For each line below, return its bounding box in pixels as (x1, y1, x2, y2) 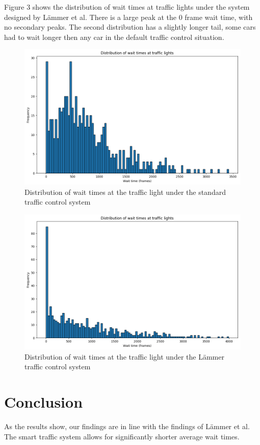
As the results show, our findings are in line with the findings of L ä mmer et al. (4, 421, 250, 432)
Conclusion (4, 391, 83, 412)
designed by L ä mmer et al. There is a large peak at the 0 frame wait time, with (4, 11, 253, 22)
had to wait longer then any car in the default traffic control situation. (4, 31, 224, 42)
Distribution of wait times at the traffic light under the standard (24, 186, 226, 197)
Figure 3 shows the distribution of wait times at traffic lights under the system (4, 2, 250, 12)
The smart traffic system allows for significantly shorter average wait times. (4, 431, 240, 441)
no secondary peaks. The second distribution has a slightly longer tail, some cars (4, 21, 256, 32)
